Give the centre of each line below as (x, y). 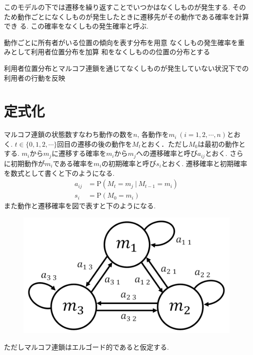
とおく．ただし (165, 144)
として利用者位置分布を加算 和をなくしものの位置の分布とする (110, 52)
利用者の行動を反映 (35, 77)
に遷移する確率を (79, 153)
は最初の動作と (222, 144)
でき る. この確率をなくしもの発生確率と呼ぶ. (76, 26)
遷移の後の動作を (105, 144)
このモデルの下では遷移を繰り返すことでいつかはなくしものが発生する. (117, 7)
